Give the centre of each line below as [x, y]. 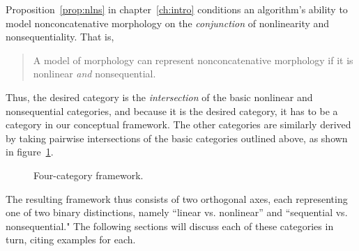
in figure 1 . [30, 152]
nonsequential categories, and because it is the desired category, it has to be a [172, 111]
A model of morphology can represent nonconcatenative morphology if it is [193, 60]
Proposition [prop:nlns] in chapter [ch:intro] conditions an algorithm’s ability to [177, 9]
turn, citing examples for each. [71, 239]
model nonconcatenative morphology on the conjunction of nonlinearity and [168, 23]
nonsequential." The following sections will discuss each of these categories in [170, 226]
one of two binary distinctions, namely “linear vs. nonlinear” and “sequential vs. [177, 212]
